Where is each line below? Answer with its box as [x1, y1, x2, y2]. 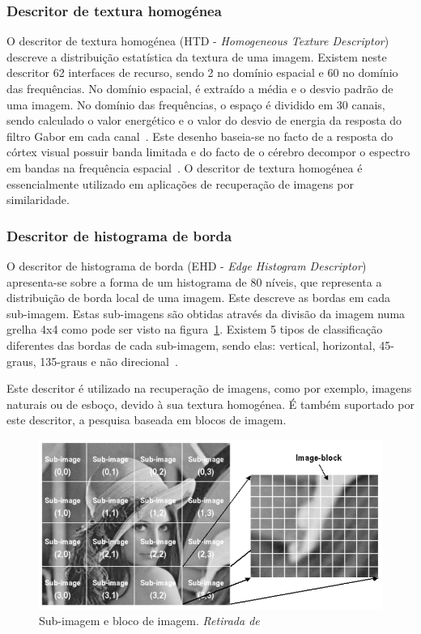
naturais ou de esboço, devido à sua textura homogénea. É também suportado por [6, 395, 415, 412]
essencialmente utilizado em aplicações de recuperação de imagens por [6, 175, 354, 192]
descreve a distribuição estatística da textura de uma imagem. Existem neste [6, 48, 387, 65]
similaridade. [6, 191, 70, 208]
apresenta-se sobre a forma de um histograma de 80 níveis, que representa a [6, 273, 382, 290]
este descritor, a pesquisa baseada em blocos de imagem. [6, 411, 287, 428]
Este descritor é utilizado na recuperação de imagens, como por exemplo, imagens [6, 380, 412, 397]
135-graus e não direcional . [40, 352, 178, 369]
